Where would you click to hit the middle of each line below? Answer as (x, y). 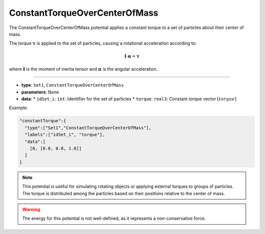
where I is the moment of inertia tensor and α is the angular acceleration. (83, 69)
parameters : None (40, 92)
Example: (18, 108)
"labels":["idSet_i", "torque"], (65, 135)
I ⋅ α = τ (132, 56)
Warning (31, 209)
